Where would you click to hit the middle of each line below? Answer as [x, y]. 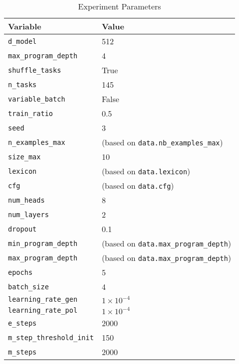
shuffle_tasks [35, 70]
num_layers [28, 214]
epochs [20, 272]
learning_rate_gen [43, 299]
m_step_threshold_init [51, 337]
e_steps [22, 323]
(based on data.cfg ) [138, 185]
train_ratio [31, 113]
